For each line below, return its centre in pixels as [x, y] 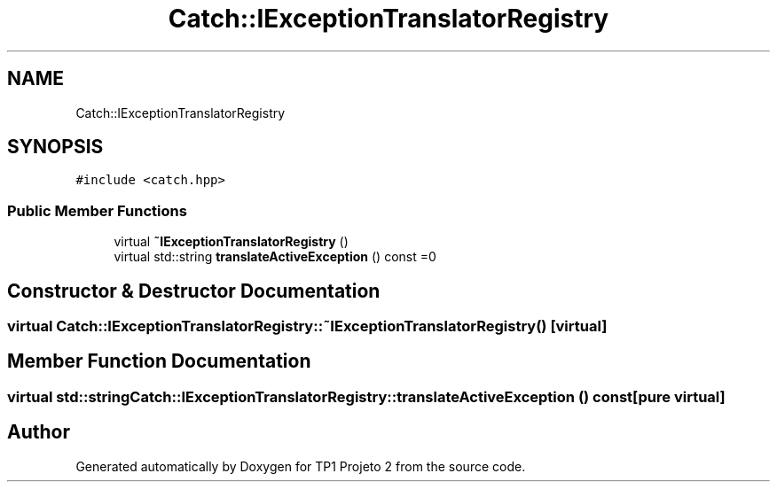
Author [39, 432]
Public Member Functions [97, 210]
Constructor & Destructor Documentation [194, 291]
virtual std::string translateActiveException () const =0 [275, 257]
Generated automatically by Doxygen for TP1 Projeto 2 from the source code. [301, 466]
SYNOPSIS [55, 147]
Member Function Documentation [159, 361]
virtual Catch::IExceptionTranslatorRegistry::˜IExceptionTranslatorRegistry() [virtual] [307, 326]
